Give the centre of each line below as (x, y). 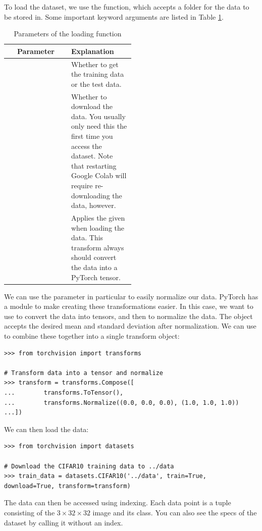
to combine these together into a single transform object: (92, 336)
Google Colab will (99, 175)
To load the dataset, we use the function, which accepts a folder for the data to (127, 7)
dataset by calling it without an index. (64, 522)
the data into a (94, 267)
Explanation (93, 51)
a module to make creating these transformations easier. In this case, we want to (129, 306)
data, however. (94, 205)
